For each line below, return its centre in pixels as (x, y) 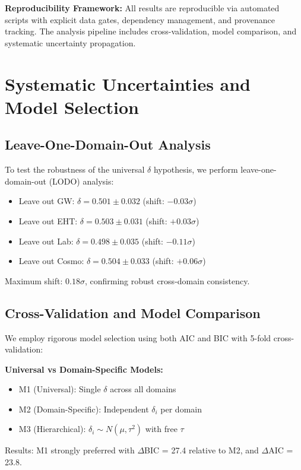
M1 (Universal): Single (60, 389)
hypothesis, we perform (196, 169)
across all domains (143, 389)
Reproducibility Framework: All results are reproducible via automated (142, 8)
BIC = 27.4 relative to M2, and (202, 450)
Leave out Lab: (46, 241)
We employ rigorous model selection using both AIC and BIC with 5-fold (138, 337)
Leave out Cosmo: (51, 261)
